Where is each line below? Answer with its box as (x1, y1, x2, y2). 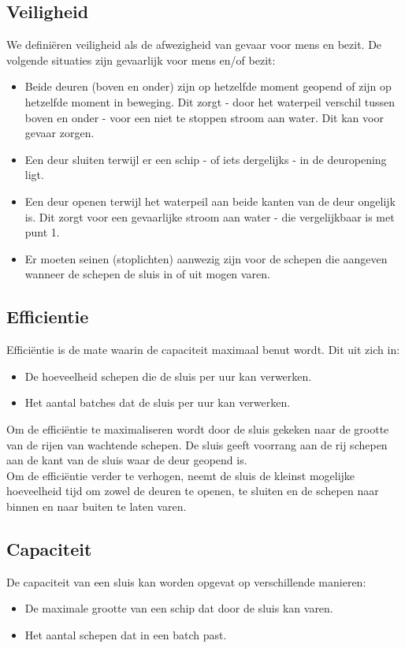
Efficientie (6, 304, 89, 329)
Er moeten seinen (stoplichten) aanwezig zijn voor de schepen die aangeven (24, 250, 388, 266)
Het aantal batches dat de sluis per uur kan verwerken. (24, 394, 291, 411)
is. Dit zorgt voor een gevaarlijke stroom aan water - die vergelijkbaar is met (24, 208, 395, 225)
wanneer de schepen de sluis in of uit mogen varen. (24, 266, 270, 282)
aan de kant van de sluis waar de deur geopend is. (6, 452, 247, 468)
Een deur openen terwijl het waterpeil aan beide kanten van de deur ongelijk (24, 192, 396, 209)
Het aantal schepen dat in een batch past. (24, 626, 227, 642)
